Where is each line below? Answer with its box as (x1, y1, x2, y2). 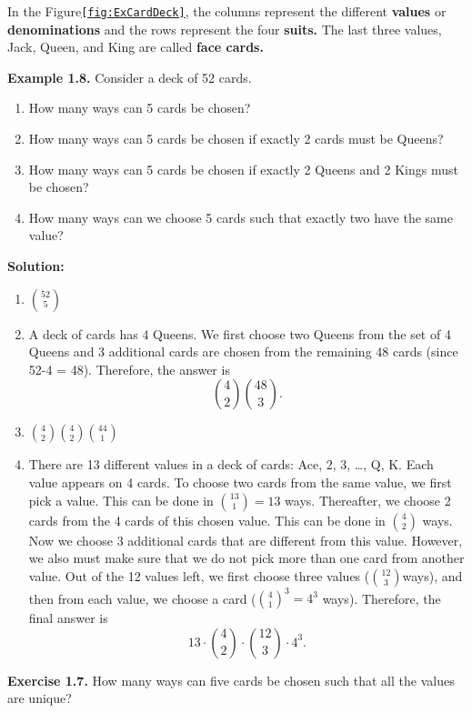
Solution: (7, 256, 65, 275)
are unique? (7, 688, 72, 708)
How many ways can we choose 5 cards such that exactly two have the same (28, 207, 453, 226)
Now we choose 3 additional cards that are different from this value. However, (28, 530, 463, 549)
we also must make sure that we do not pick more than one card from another (28, 548, 465, 567)
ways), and (402, 566, 463, 585)
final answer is (28, 608, 108, 628)
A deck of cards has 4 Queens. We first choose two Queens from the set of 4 (28, 324, 451, 343)
